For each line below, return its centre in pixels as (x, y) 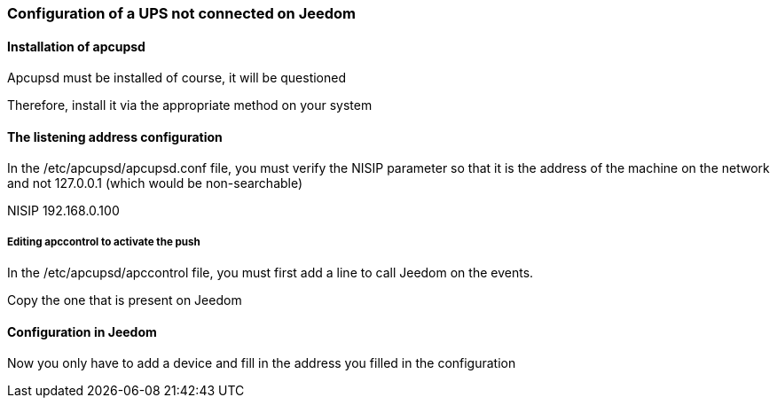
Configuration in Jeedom (82, 331)
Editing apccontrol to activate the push (104, 241)
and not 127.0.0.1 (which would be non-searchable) (155, 183)
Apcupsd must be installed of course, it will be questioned (177, 78)
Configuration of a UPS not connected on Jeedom (181, 13)
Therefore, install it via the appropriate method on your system (190, 105)
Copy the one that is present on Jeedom (125, 300)
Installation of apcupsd (76, 46)
